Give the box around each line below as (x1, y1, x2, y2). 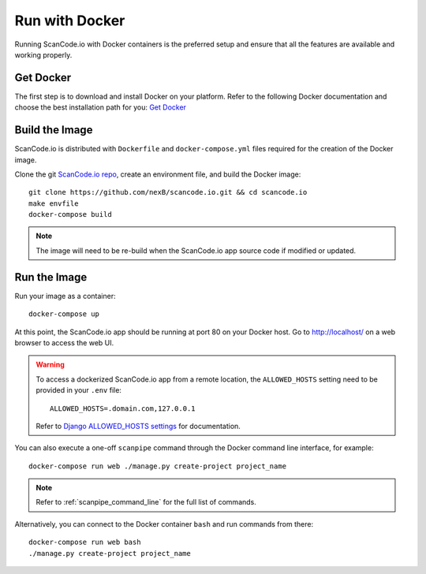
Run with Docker (14, 12, 125, 29)
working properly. (14, 50, 73, 59)
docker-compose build (28, 210, 112, 219)
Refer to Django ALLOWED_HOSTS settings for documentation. (35, 421, 241, 430)
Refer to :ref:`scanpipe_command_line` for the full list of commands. (35, 498, 256, 507)
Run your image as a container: (14, 291, 116, 300)
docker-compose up (28, 310, 100, 319)
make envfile (28, 199, 79, 208)
